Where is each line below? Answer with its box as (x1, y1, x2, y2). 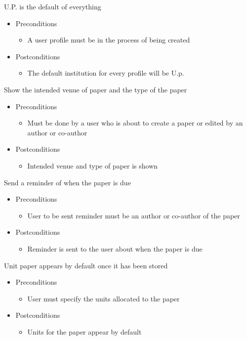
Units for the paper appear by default (27, 326, 142, 337)
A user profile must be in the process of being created (27, 35, 190, 45)
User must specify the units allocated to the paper (27, 293, 180, 303)
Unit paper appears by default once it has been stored (4, 260, 168, 270)
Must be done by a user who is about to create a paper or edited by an (27, 118, 243, 128)
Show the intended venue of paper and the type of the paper (4, 84, 187, 94)
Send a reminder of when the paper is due (4, 177, 131, 187)
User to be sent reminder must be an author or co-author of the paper (27, 210, 240, 220)
